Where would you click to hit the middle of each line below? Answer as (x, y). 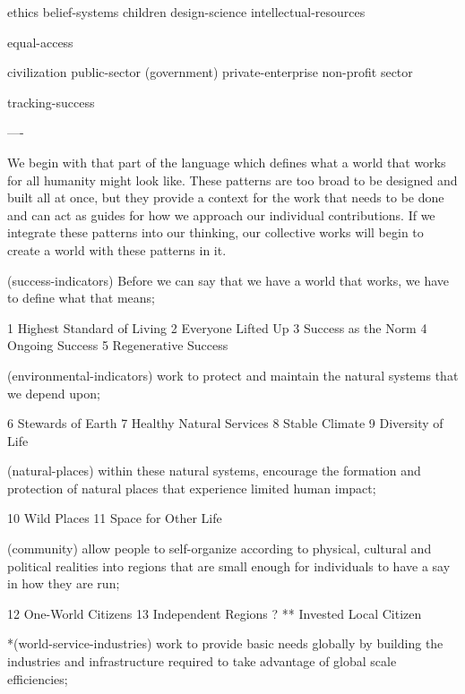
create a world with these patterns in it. (117, 249)
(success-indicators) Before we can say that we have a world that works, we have (228, 280)
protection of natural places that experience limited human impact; (192, 488)
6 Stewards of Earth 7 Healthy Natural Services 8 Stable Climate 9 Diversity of (225, 423)
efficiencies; (38, 678)
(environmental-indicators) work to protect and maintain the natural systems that (233, 375)
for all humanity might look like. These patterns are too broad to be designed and (232, 180)
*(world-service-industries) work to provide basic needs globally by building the (225, 643)
